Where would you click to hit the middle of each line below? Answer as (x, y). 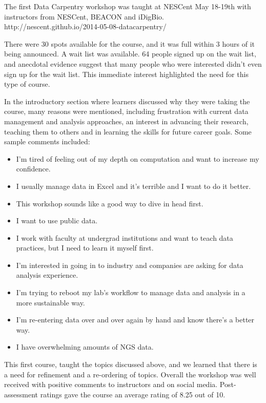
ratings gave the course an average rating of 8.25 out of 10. (133, 394)
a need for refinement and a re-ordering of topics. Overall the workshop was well (130, 374)
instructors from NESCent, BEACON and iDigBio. (84, 16)
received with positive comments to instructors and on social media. (111, 384)
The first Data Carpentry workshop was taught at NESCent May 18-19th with (128, 6)
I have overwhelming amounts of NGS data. (85, 347)
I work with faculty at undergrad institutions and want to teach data (125, 237)
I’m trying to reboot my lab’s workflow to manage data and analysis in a (131, 292)
